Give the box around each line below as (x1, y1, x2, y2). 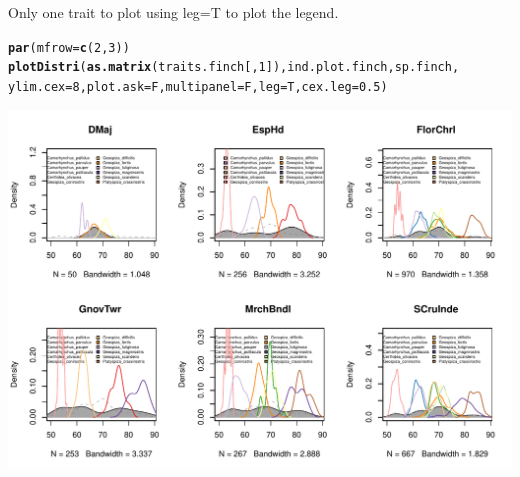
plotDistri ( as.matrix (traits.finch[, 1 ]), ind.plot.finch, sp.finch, (8, 60, 460, 75)
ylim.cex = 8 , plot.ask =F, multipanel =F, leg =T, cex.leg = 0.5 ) (8, 79, 388, 94)
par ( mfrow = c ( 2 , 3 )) (8, 40, 130, 55)
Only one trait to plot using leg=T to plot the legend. (8, 2, 339, 22)
